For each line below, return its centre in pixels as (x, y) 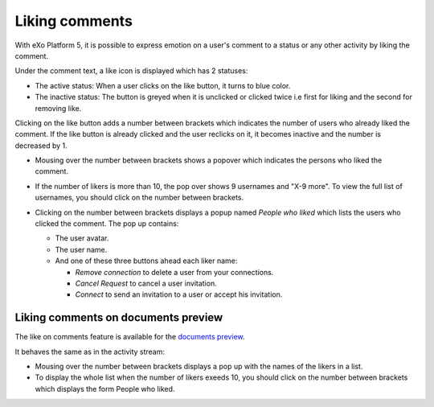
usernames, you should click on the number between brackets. (139, 198)
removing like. (58, 108)
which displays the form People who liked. (105, 388)
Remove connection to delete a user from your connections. (174, 272)
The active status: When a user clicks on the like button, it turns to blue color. (163, 85)
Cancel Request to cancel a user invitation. (146, 283)
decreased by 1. (41, 146)
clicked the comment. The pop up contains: (107, 224)
